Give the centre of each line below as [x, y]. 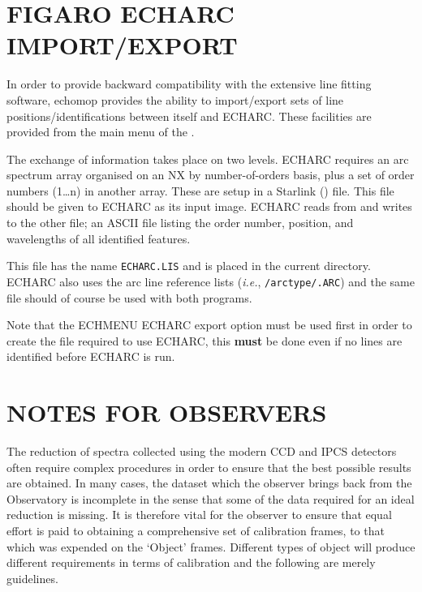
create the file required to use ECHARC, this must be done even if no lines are [205, 340]
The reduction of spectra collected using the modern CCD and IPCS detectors [202, 451]
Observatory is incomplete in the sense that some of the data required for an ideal [211, 498]
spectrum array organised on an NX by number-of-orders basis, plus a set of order [211, 175]
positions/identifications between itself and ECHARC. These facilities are [189, 116]
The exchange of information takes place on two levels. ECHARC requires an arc [208, 159]
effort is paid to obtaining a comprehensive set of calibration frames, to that [196, 531]
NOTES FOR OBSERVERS [167, 412]
